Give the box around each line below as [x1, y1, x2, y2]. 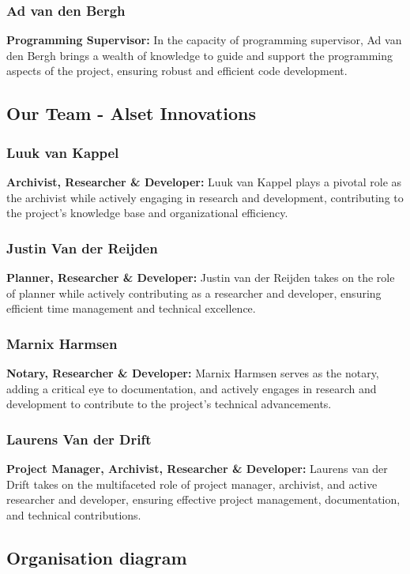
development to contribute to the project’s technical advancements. [6, 396, 332, 412]
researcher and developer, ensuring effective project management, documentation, [6, 491, 401, 508]
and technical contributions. [6, 506, 141, 523]
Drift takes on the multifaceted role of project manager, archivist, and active [6, 475, 378, 492]
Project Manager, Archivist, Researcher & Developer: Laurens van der [6, 460, 388, 476]
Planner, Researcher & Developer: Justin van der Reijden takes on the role [6, 269, 395, 285]
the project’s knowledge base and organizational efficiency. [6, 204, 288, 221]
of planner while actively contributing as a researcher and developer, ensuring [6, 284, 382, 301]
